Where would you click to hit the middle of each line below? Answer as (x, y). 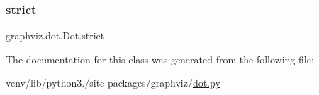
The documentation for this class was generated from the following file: (160, 59)
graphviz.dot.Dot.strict (55, 36)
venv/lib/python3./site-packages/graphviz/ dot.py (113, 83)
